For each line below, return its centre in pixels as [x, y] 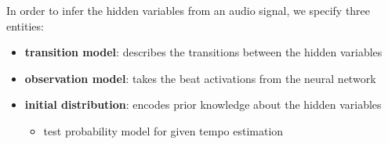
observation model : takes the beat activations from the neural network [200, 78]
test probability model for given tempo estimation [163, 130]
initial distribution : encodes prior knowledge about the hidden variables [203, 104]
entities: [25, 25]
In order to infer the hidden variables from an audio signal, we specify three [189, 10]
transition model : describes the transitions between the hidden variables [203, 52]
